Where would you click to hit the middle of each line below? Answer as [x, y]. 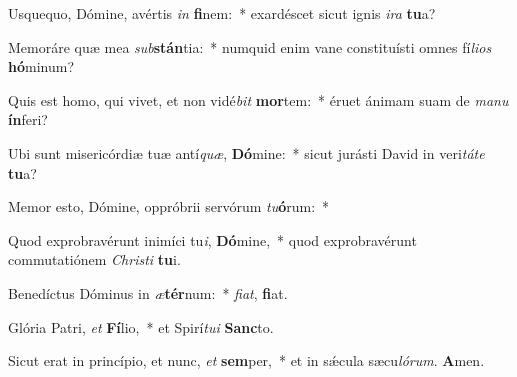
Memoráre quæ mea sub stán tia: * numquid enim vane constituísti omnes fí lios [250, 46]
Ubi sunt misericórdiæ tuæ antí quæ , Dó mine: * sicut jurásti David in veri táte [246, 152]
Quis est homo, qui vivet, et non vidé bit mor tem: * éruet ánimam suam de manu [258, 99]
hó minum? [41, 66]
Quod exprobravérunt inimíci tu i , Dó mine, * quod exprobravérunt [212, 239]
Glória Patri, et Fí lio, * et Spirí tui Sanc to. [141, 326]
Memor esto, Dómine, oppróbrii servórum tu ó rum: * [169, 206]
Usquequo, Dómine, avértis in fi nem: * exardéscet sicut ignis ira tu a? [222, 13]
